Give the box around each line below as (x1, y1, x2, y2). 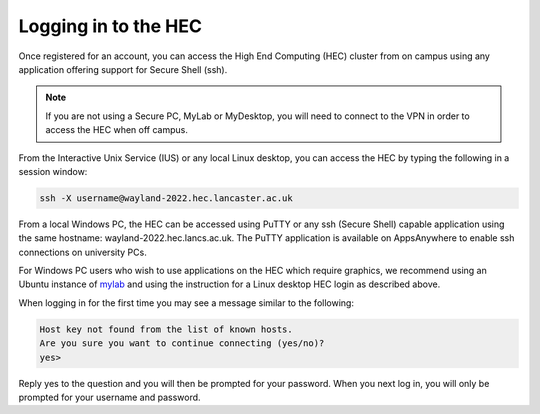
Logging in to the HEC (18, 15, 202, 37)
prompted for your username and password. (18, 391, 201, 403)
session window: (18, 165, 88, 177)
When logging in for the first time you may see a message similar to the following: (18, 296, 355, 309)
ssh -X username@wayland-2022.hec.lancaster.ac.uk (39, 192, 294, 204)
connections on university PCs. (18, 246, 147, 258)
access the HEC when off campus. (45, 124, 189, 136)
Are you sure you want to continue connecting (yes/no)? (39, 338, 325, 349)
